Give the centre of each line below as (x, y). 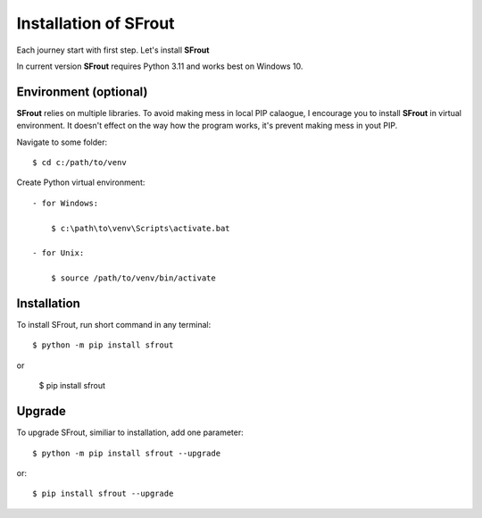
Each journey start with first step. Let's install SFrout (113, 50)
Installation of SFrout (96, 23)
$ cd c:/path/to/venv (79, 163)
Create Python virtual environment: (81, 182)
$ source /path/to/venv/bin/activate (133, 278)
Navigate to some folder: (62, 142)
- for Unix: (58, 253)
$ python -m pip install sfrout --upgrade (127, 453)
